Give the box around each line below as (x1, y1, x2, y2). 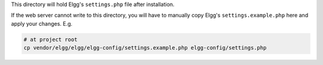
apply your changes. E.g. (11, 20, 73, 27)
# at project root (23, 36, 78, 43)
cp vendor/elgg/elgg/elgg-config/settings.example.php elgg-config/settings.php (23, 45, 267, 51)
